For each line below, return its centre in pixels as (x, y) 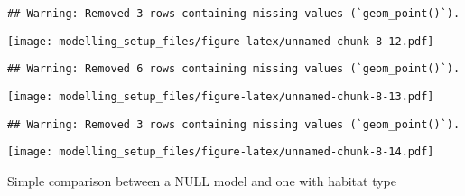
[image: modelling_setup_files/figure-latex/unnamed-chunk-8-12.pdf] (221, 41)
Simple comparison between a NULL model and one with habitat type (202, 180)
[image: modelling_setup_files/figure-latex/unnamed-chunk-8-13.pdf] (221, 96)
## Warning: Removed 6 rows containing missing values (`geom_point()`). (234, 69)
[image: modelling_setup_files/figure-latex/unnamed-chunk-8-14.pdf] (221, 152)
